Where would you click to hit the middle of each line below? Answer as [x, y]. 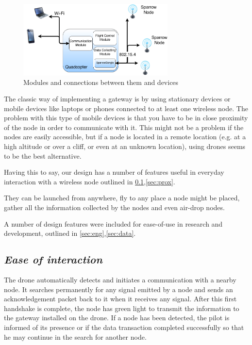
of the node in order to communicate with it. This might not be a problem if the [124, 127]
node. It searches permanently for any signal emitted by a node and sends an [118, 289]
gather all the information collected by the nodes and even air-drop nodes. [114, 207]
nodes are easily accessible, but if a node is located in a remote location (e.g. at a [125, 137]
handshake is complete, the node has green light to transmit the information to [122, 308]
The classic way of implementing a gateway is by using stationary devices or [117, 99]
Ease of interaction [53, 259]
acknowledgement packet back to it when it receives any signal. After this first [120, 299]
